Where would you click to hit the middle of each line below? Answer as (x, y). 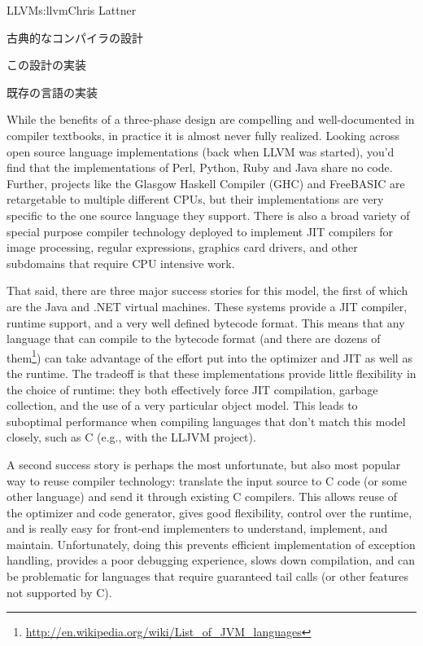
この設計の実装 (46, 65)
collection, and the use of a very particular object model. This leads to (182, 405)
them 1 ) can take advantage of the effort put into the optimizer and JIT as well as (209, 356)
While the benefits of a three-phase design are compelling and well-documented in (211, 119)
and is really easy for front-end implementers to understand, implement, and (197, 528)
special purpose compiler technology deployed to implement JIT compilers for (200, 231)
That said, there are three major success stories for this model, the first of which (207, 290)
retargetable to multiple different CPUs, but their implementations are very (195, 199)
